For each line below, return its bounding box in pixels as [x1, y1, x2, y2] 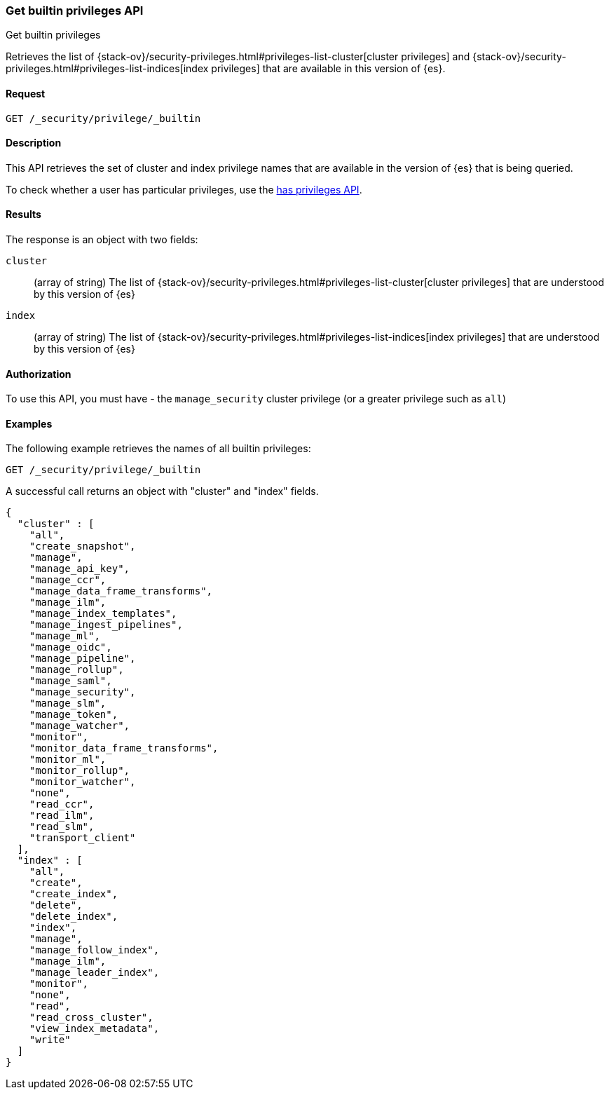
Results [6, 208, 41, 221]
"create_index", [29, 888, 118, 900]
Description [6, 137, 62, 149]
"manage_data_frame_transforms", [29, 585, 213, 597]
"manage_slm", [29, 698, 107, 709]
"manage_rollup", [29, 664, 124, 676]
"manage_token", [29, 709, 118, 721]
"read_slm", [29, 821, 95, 833]
